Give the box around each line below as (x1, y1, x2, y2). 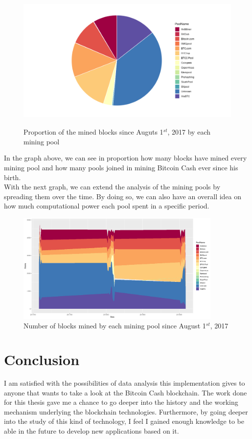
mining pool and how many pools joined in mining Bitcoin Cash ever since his (4, 162, 238, 172)
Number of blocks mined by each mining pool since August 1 (23, 321, 206, 331)
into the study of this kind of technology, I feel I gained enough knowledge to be (4, 416, 244, 426)
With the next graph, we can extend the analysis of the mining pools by (4, 182, 221, 192)
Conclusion (4, 349, 80, 370)
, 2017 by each (167, 127, 211, 137)
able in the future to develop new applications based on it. (4, 426, 179, 436)
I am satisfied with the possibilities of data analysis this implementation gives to (4, 378, 245, 388)
